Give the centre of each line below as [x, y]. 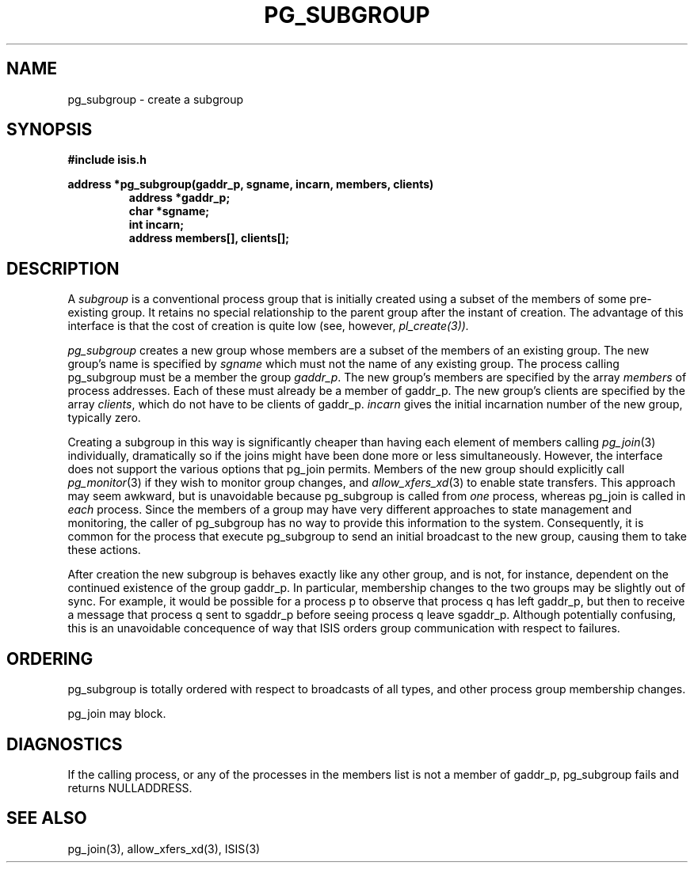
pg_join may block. [117, 714]
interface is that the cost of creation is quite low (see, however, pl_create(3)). [268, 326]
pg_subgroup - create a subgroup [156, 99]
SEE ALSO [47, 818]
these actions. [104, 550]
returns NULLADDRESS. [130, 787]
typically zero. [104, 418]
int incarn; [156, 225]
